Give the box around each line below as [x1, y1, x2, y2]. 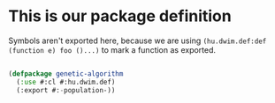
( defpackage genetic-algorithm [8, 69, 124, 78]
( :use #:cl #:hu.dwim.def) [16, 77, 116, 86]
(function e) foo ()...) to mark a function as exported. [8, 44, 217, 55]
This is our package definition [8, 6, 232, 26]
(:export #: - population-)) [16, 85, 116, 94]
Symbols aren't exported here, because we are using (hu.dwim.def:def [8, 35, 267, 46]
